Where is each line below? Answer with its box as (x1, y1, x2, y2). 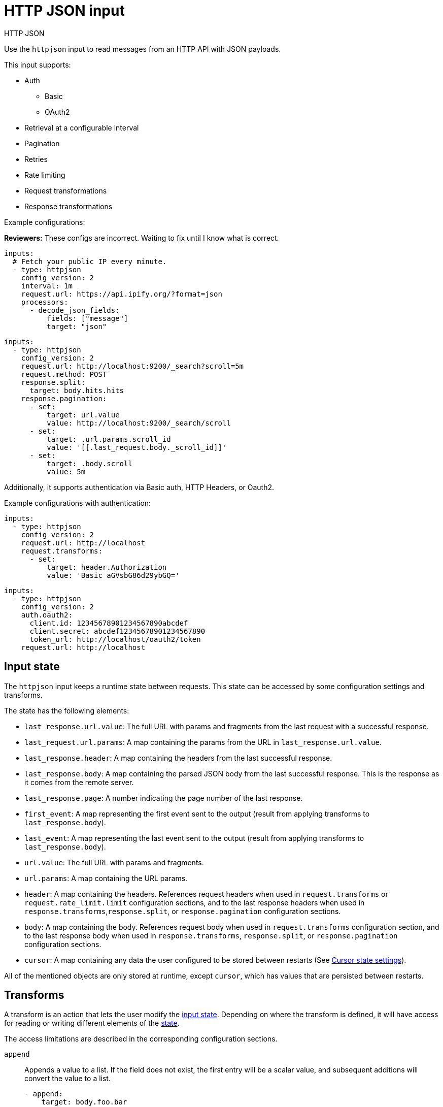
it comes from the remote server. (24, 777, 134, 787)
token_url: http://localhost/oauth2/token (29, 635, 201, 643)
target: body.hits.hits (29, 386, 124, 395)
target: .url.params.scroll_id (47, 435, 171, 443)
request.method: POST (21, 370, 107, 378)
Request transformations (24, 186, 107, 195)
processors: (21, 298, 69, 306)
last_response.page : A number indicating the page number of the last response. (24, 793, 303, 802)
